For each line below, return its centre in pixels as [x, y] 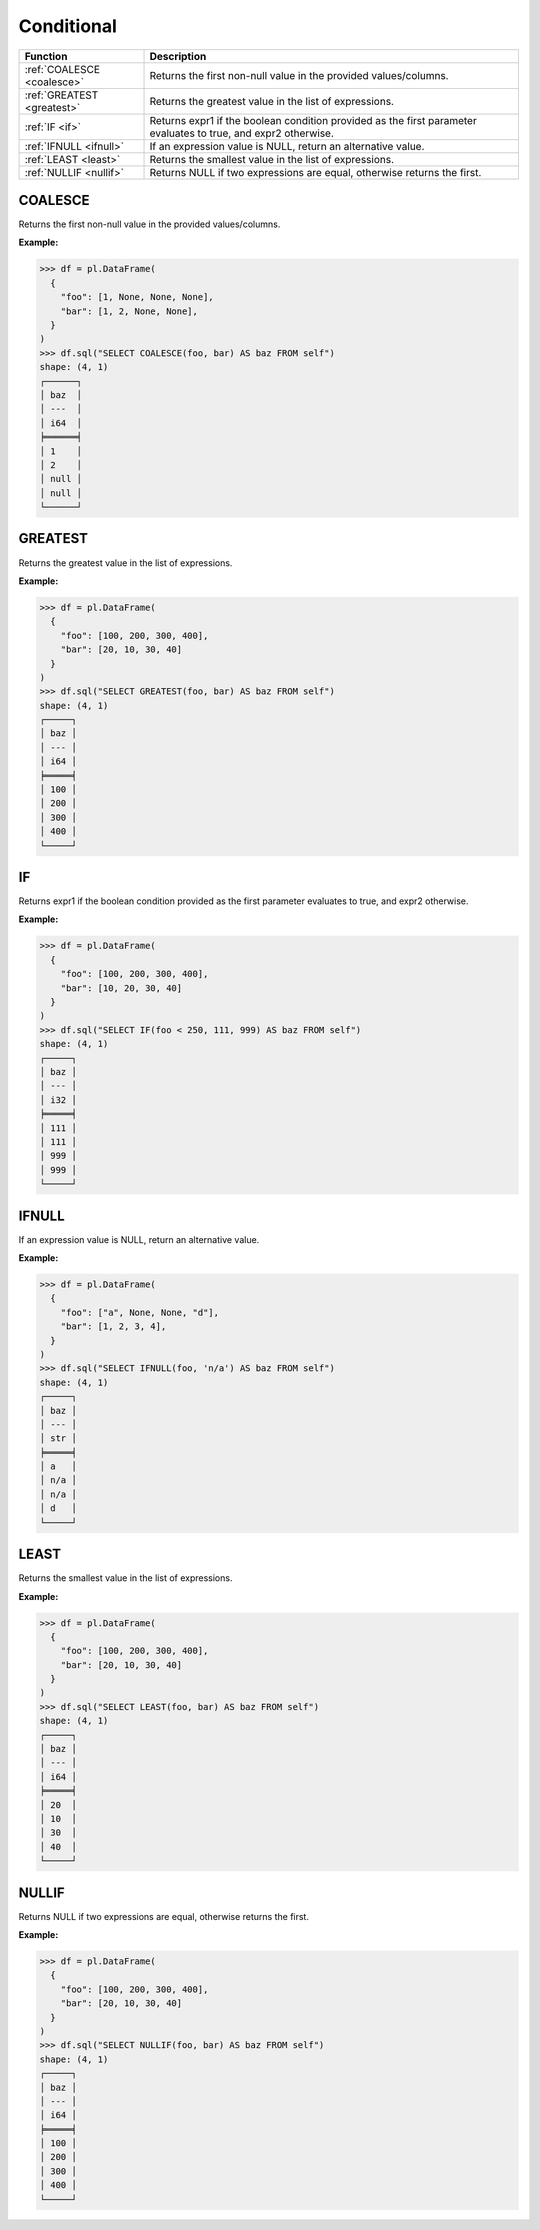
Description [178, 56]
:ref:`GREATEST [61, 95]
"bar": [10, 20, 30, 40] [121, 988]
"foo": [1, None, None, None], [137, 297]
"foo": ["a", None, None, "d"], [140, 1312]
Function [46, 56]
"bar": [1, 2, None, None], [129, 311]
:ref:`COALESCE [62, 69]
